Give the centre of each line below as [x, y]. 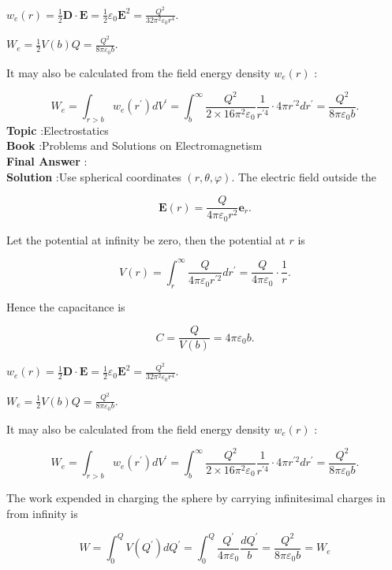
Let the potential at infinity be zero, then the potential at [146, 239]
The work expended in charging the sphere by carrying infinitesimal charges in [196, 498]
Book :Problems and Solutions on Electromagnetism [134, 145]
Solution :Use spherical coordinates [94, 176]
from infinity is [42, 513]
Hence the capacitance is [66, 306]
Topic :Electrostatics [58, 130]
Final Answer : [47, 161]
